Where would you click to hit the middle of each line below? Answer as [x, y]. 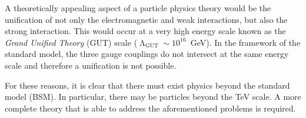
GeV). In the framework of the [245, 42]
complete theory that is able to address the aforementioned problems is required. [150, 108]
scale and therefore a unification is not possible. [91, 65]
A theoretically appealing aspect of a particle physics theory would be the [138, 8]
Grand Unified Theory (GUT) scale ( [71, 42]
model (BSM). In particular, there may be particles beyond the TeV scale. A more [153, 97]
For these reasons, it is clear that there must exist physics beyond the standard [147, 85]
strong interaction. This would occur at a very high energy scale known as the [145, 31]
